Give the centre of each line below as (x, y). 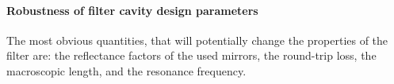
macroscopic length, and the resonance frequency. (126, 70)
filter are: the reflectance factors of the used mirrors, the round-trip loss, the (191, 55)
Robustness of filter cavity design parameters (132, 10)
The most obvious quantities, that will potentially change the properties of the (197, 40)
